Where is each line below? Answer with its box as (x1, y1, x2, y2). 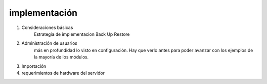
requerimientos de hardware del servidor (21, 70, 105, 76)
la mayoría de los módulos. (34, 54, 89, 60)
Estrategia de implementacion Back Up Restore (34, 31, 130, 37)
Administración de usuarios (21, 40, 78, 46)
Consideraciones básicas (21, 25, 73, 30)
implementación (9, 7, 78, 18)
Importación (21, 63, 46, 69)
